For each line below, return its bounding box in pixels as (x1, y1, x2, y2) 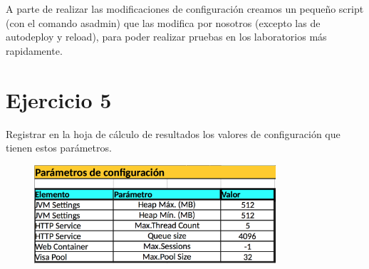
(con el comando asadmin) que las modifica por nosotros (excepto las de (6, 15, 321, 30)
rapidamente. (6, 43, 63, 58)
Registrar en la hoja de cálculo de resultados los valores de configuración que (6, 126, 341, 141)
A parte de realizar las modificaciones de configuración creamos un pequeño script (6, 1, 364, 16)
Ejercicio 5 (6, 85, 112, 114)
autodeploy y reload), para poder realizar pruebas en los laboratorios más (6, 29, 327, 44)
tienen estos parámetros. (6, 140, 112, 155)
